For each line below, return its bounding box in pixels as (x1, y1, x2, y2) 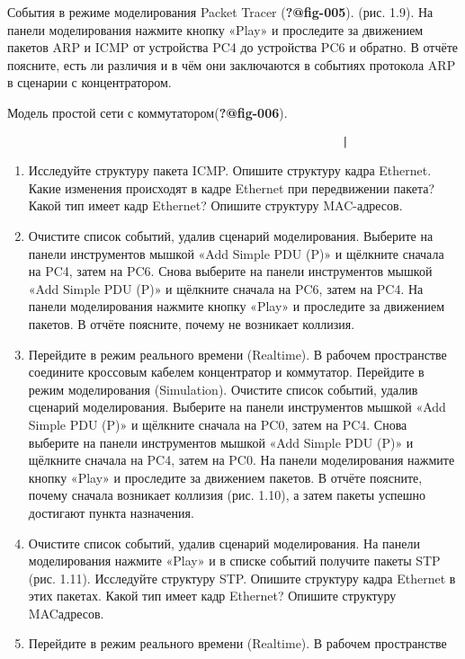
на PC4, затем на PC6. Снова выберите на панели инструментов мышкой (28, 262, 433, 281)
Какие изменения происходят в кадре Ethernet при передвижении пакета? (28, 178, 435, 197)
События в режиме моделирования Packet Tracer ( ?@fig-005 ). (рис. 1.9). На (7, 3, 434, 21)
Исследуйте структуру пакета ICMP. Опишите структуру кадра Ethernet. (28, 161, 432, 180)
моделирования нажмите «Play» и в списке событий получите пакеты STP (28, 551, 441, 570)
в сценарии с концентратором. (7, 73, 172, 92)
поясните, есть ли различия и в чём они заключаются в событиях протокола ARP (7, 55, 456, 74)
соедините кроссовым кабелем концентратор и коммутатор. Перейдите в (28, 362, 425, 381)
